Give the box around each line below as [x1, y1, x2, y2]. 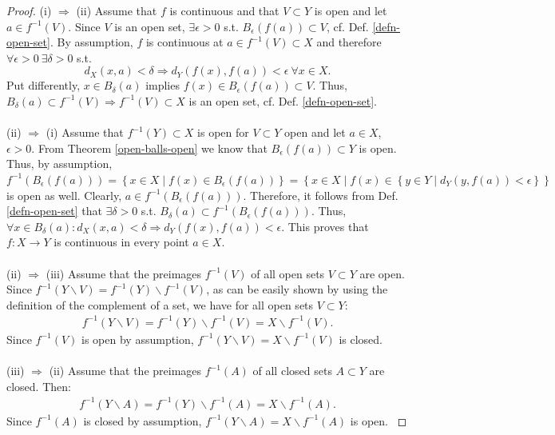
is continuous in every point [54, 233, 189, 250]
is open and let [314, 2, 387, 18]
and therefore [316, 34, 382, 50]
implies [145, 77, 180, 94]
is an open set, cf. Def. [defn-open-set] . [188, 92, 377, 109]
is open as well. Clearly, [6, 186, 122, 203]
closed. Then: [6, 377, 71, 394]
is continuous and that [169, 2, 279, 18]
